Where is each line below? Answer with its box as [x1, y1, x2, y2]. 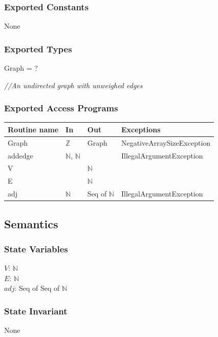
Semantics [4, 215, 58, 231]
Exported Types [4, 42, 72, 55]
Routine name [8, 124, 59, 134]
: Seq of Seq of [14, 283, 60, 293]
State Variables [4, 242, 68, 255]
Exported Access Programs [4, 102, 118, 114]
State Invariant [4, 304, 68, 317]
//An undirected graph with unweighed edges [4, 80, 143, 90]
